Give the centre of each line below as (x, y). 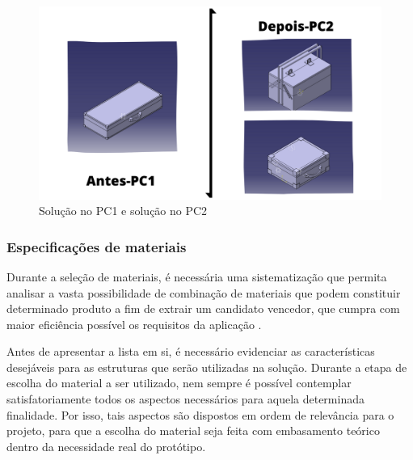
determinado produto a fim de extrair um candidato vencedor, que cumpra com (203, 308)
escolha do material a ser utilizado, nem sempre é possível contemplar (179, 383)
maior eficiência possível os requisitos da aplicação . (134, 324)
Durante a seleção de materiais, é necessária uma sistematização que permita (197, 276)
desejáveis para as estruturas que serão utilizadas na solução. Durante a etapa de (207, 367)
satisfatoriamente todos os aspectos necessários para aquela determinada (185, 399)
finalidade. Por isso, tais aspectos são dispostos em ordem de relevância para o (200, 414)
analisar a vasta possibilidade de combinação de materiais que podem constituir (204, 292)
